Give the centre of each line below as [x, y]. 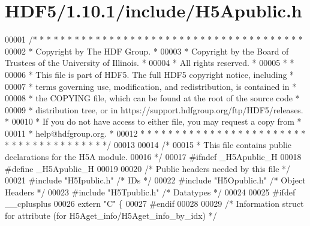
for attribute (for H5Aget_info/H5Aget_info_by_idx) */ [111, 216]
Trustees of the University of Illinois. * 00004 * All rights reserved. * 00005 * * [150, 63]
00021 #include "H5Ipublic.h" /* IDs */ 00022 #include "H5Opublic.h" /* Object [155, 180]
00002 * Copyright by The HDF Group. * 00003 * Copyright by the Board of [147, 51]
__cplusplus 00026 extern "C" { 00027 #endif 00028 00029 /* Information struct [154, 204]
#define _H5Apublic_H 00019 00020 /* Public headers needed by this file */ [148, 168]
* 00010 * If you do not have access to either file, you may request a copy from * [153, 121]
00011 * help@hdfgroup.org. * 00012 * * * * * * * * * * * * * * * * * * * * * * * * [155, 133]
